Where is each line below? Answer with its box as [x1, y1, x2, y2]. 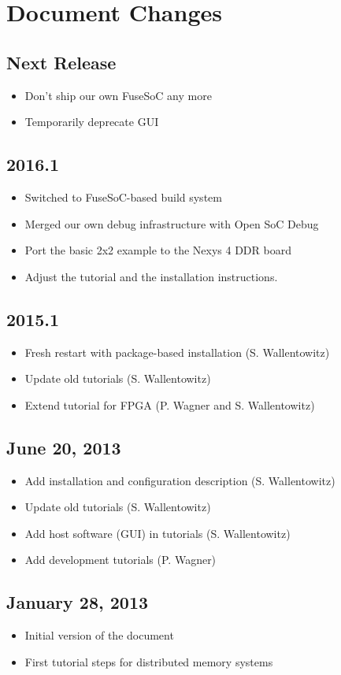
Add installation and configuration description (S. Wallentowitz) [24, 472, 335, 488]
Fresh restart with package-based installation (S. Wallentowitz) [24, 343, 330, 360]
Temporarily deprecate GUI [24, 113, 159, 130]
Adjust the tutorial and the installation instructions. [24, 268, 278, 284]
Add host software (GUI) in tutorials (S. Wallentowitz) [24, 525, 291, 541]
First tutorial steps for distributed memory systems [24, 653, 273, 669]
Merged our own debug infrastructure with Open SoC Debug [24, 215, 319, 232]
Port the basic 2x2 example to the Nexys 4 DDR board [24, 242, 291, 258]
